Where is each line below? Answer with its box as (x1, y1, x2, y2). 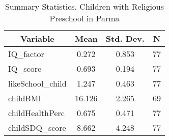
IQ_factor (8, 48, 44, 60)
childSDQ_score (8, 122, 66, 133)
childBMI (8, 92, 42, 104)
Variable (20, 33, 54, 44)
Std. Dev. (105, 33, 145, 44)
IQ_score (8, 63, 42, 74)
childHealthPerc (8, 107, 65, 119)
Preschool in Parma (49, 12, 120, 24)
